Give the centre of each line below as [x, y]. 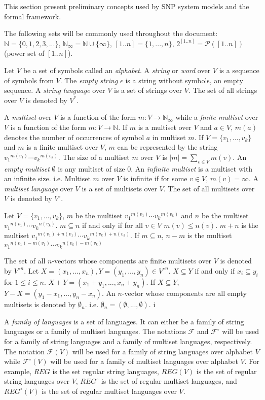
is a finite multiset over [62, 147]
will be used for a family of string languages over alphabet [162, 351]
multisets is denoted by [40, 304]
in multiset [169, 137]
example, [18, 371]
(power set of [24, 53]
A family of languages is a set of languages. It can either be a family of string [124, 321]
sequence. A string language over [55, 90]
